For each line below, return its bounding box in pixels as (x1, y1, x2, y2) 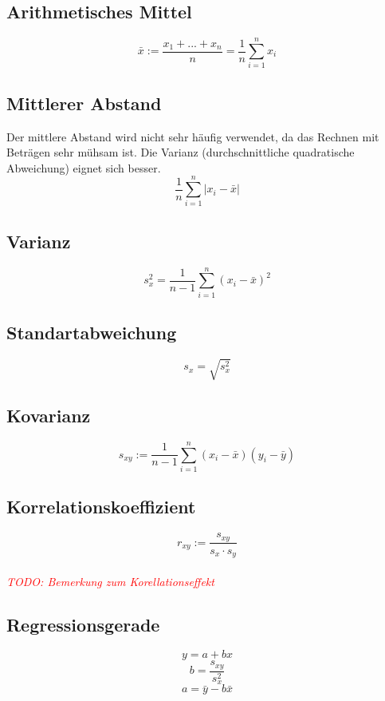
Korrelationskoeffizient (6, 494, 196, 519)
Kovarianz (6, 402, 91, 427)
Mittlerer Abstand (6, 90, 162, 115)
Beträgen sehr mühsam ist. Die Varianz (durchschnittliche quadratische (6, 144, 355, 160)
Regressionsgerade (6, 612, 160, 636)
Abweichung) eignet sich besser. (6, 159, 161, 176)
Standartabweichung (6, 320, 177, 345)
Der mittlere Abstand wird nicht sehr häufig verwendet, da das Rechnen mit (6, 128, 379, 145)
